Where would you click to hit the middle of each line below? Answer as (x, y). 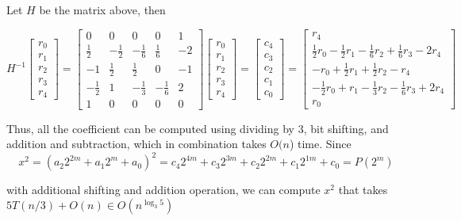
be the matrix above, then (102, 10)
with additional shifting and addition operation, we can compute (163, 190)
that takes (363, 190)
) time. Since (320, 144)
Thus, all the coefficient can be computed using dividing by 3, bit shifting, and (198, 128)
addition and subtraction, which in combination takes (136, 144)
